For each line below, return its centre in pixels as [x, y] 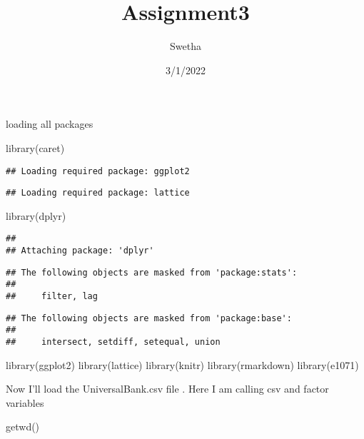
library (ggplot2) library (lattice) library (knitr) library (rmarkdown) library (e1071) [182, 364]
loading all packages [50, 124]
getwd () [23, 427]
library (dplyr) [36, 215]
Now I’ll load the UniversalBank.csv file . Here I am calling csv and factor [167, 389]
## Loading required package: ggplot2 [98, 171]
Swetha [186, 46]
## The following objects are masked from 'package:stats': [152, 272]
